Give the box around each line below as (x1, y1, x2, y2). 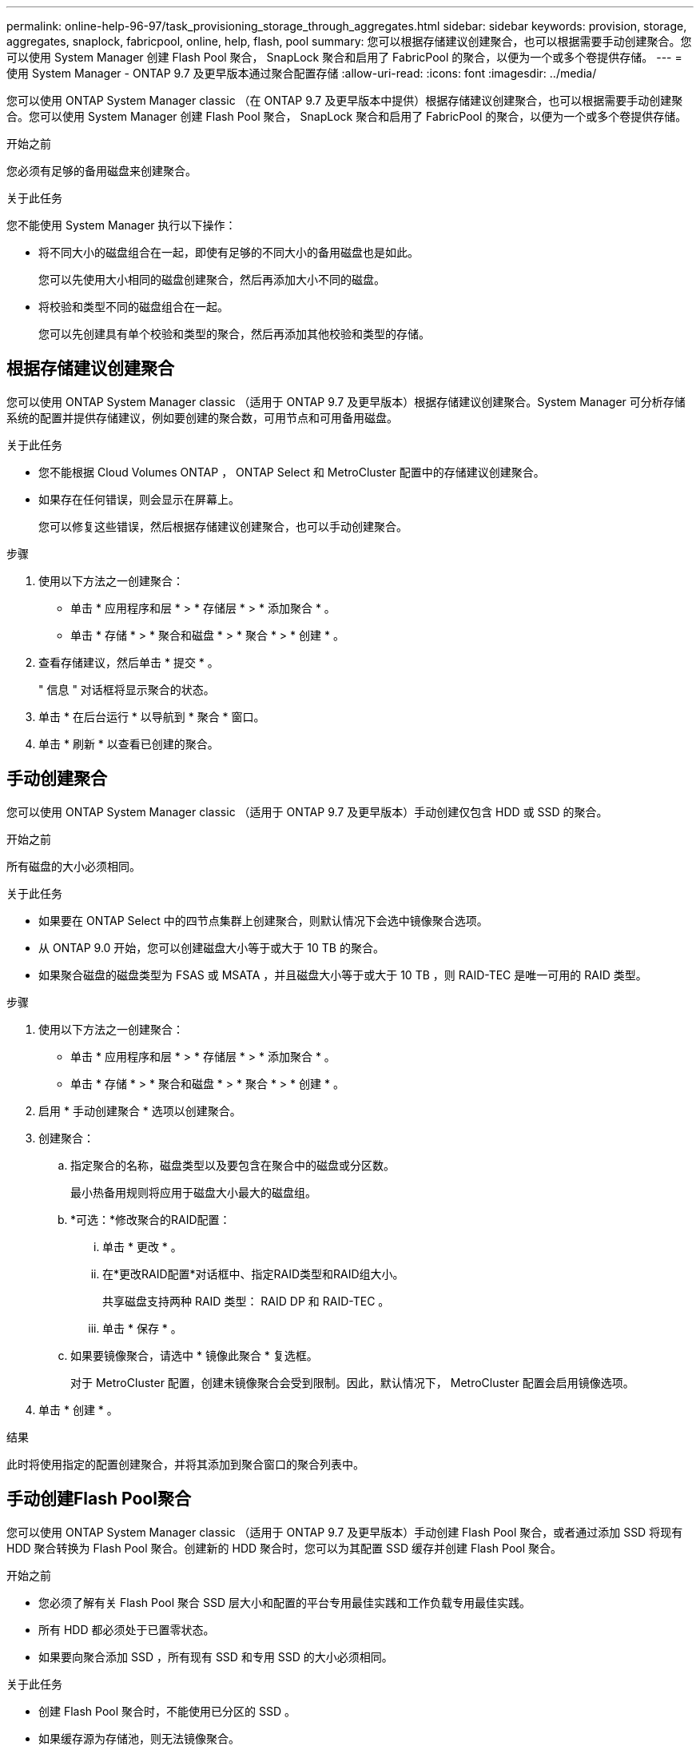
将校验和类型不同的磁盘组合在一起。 (38, 300, 229, 313)
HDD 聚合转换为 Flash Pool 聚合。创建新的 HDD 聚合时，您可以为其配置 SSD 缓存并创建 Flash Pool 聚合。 (6, 1541, 563, 1555)
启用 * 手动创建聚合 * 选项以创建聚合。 (38, 1103, 241, 1118)
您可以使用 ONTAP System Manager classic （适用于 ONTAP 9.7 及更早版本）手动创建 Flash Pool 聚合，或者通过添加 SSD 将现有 (6, 1525, 683, 1539)
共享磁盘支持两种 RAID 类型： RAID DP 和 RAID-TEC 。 (102, 1294, 390, 1308)
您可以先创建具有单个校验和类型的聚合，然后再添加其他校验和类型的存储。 (38, 327, 430, 341)
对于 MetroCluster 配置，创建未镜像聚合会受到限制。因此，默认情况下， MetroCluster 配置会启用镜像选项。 (70, 1375, 634, 1389)
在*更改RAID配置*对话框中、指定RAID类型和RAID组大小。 (102, 1266, 404, 1281)
